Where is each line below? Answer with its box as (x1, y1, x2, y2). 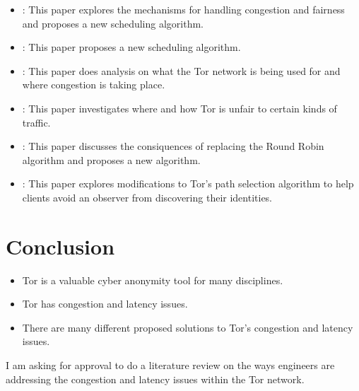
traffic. (22, 115, 51, 129)
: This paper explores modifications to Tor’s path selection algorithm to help (22, 176, 354, 191)
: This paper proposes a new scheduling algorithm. (22, 40, 241, 54)
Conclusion (6, 231, 115, 260)
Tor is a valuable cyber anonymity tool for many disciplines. (22, 272, 283, 287)
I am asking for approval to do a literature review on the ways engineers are (6, 358, 335, 373)
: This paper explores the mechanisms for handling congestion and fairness (22, 2, 345, 16)
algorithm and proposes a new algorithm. (22, 152, 201, 167)
